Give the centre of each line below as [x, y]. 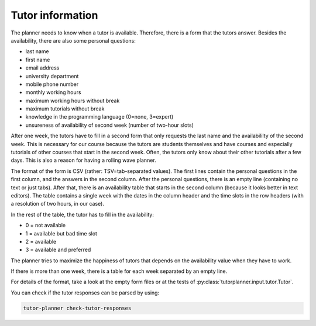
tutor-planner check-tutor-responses [77, 308]
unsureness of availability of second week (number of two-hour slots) [110, 125]
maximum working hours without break [73, 100]
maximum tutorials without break [65, 109]
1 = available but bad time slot [61, 233]
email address [42, 68]
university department [52, 76]
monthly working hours [53, 92]
